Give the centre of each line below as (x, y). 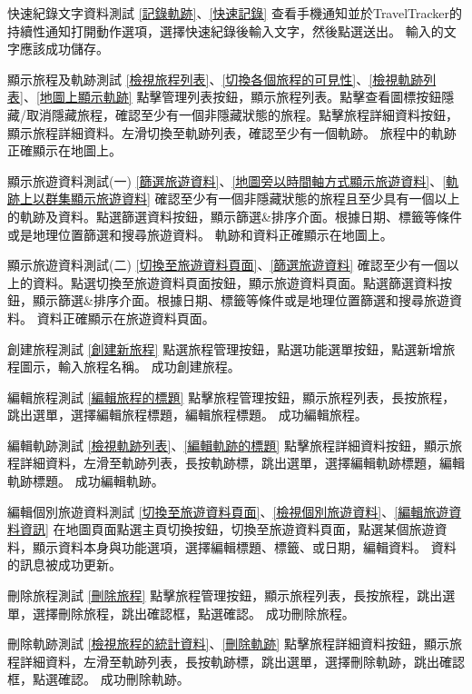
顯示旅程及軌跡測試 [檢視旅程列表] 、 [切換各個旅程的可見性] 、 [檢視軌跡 (216, 79)
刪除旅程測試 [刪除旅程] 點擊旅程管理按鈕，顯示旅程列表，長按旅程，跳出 (225, 595)
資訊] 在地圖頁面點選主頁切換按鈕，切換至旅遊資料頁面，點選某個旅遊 (227, 529)
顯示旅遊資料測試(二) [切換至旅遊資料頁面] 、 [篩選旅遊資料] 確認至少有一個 (227, 265)
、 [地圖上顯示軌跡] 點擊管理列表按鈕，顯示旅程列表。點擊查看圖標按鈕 (232, 97)
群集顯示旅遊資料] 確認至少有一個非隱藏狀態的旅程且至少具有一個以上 (252, 198)
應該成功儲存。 (64, 49)
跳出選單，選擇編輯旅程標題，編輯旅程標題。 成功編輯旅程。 (187, 415)
